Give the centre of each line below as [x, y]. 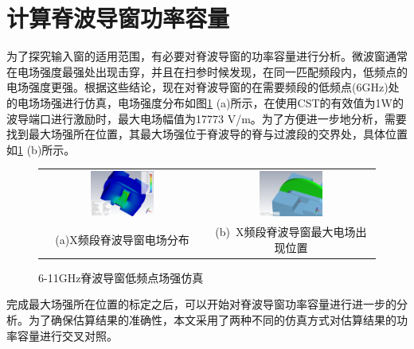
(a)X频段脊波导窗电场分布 [122, 239]
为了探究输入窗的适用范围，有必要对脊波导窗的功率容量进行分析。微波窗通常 [207, 56]
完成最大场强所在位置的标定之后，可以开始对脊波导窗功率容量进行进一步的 [201, 304]
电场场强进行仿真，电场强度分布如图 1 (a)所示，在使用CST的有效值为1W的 [210, 102]
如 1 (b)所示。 [41, 149]
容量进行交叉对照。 [67, 335]
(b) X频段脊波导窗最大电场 [285, 232]
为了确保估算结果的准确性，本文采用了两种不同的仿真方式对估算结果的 [212, 320]
